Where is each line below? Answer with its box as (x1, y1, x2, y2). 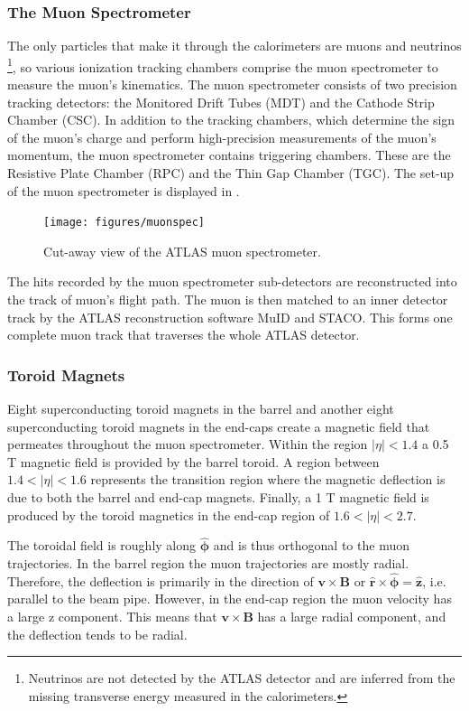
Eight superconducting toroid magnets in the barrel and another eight (7, 399, 394, 418)
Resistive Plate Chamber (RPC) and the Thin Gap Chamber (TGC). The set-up (7, 164, 455, 182)
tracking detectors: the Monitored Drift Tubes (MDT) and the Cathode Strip (7, 92, 435, 111)
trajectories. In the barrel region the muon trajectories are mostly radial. (7, 554, 409, 573)
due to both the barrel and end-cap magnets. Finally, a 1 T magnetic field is (7, 488, 429, 507)
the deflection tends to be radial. (7, 624, 188, 643)
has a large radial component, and (257, 607, 446, 626)
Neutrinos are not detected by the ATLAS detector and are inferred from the (28, 669, 455, 688)
